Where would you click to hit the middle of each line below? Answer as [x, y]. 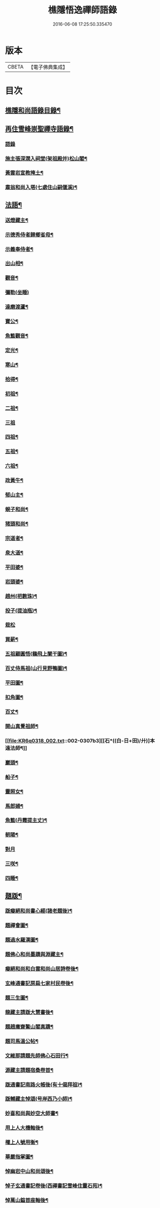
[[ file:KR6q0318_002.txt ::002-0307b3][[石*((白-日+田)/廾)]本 [80, 741]
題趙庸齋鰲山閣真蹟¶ [29, 1027]
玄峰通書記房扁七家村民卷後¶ [39, 983]
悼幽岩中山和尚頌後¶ [29, 1172]
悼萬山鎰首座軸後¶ [27, 1200]
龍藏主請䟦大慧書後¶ [29, 1012]
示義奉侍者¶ [19, 249]
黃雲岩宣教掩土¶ [24, 173]
